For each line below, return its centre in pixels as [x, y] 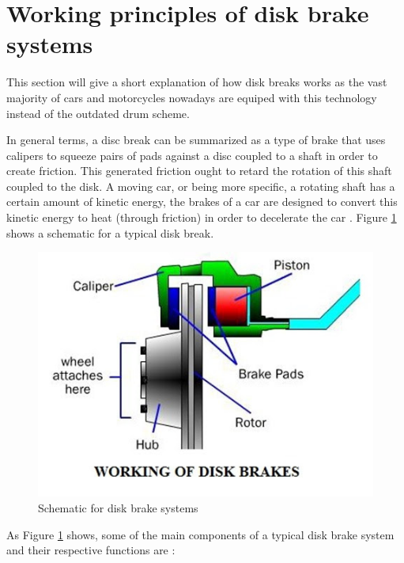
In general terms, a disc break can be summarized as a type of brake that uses [196, 140]
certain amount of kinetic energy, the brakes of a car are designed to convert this [202, 202]
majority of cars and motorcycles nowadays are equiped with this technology [192, 97]
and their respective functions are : [91, 550]
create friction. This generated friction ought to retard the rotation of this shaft [199, 171]
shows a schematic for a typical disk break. [110, 232]
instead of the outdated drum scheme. [98, 113]
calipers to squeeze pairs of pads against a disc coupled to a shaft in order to [192, 155]
